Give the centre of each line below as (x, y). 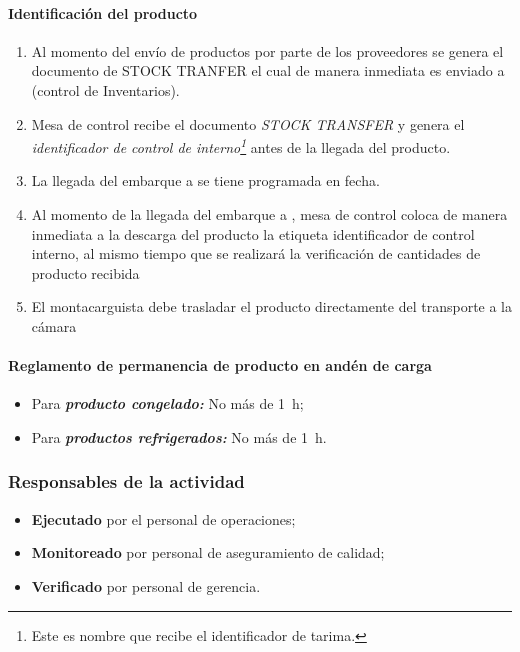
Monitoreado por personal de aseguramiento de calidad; (208, 552)
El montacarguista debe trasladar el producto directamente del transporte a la (272, 306)
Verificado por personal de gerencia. (146, 585)
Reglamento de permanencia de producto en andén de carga (220, 365)
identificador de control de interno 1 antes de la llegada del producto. (241, 145)
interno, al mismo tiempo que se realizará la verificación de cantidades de (256, 253)
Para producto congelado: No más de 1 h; (167, 403)
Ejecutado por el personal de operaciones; (163, 518)
